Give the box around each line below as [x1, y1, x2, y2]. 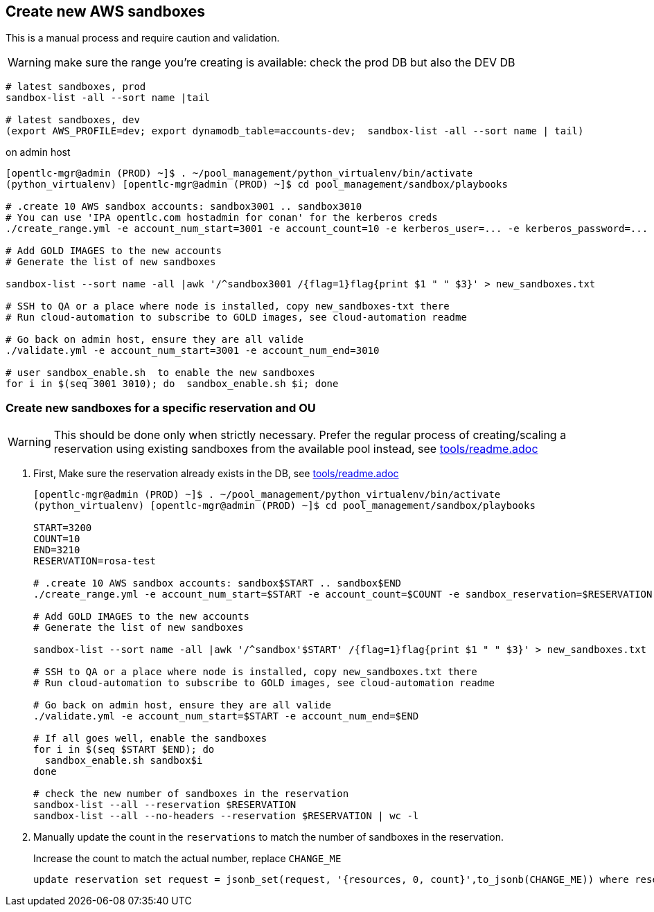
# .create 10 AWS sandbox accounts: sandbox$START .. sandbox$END [33, 578, 402, 589]
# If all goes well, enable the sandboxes [33, 733, 267, 744]
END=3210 [33, 544, 80, 556]
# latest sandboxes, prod [6, 81, 146, 93]
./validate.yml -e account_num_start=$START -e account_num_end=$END [33, 710, 419, 722]
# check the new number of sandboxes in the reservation [33, 788, 349, 800]
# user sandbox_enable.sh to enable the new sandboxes [6, 367, 315, 379]
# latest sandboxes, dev [6, 114, 140, 126]
